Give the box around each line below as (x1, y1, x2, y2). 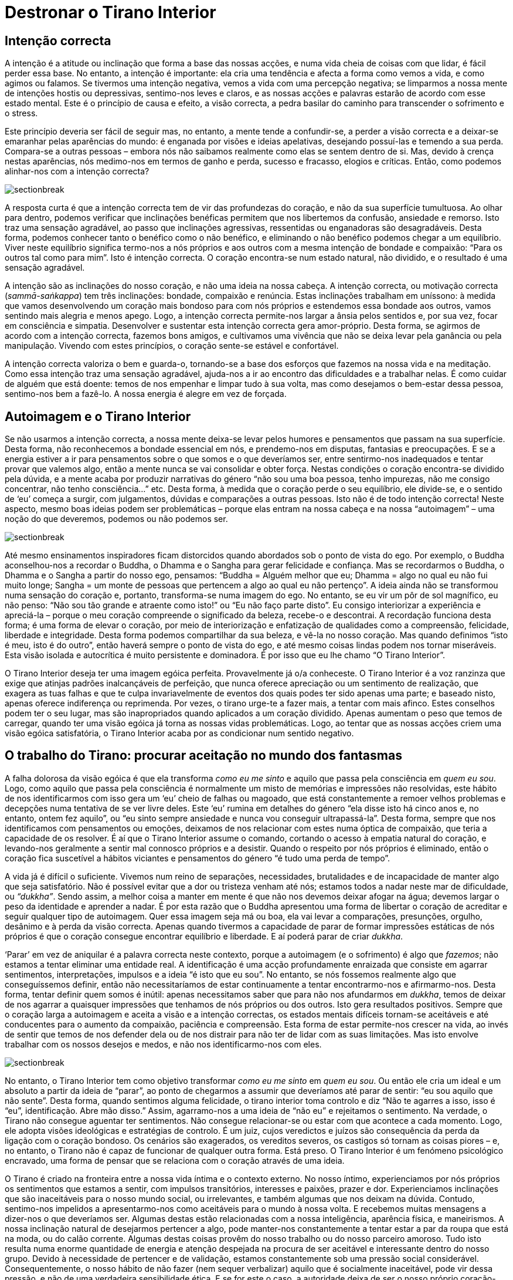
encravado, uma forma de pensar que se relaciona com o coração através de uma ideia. (5, 1155, 345, 1166)
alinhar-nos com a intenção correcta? (5, 166, 150, 177)
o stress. (5, 108, 38, 119)
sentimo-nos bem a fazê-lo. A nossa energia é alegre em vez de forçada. (5, 389, 287, 399)
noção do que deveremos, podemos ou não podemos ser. (5, 514, 228, 524)
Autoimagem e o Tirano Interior (5, 409, 191, 424)
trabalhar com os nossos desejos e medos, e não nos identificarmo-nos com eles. (5, 1039, 322, 1049)
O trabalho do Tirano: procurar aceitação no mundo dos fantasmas (5, 748, 402, 763)
